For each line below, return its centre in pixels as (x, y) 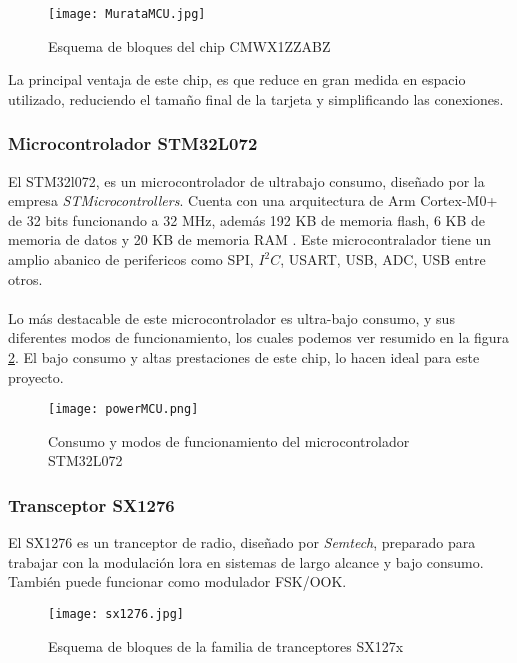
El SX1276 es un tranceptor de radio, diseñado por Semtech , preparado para (242, 542)
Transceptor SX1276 (91, 504)
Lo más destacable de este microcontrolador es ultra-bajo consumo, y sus (231, 317)
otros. (25, 278)
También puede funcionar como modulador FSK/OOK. (177, 581)
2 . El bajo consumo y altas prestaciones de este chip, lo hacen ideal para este (244, 357)
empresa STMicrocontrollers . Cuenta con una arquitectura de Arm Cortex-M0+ (253, 200)
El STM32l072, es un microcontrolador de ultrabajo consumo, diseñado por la (246, 180)
